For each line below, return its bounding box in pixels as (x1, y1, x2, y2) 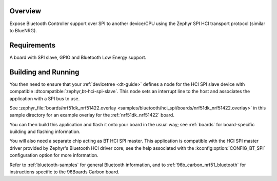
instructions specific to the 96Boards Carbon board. (9, 169, 120, 175)
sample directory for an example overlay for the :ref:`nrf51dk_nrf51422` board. (9, 112, 174, 118)
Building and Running (9, 67, 80, 76)
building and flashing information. (9, 128, 81, 135)
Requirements (9, 41, 56, 50)
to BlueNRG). (9, 27, 37, 33)
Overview (9, 7, 42, 15)
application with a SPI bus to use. (9, 95, 80, 102)
